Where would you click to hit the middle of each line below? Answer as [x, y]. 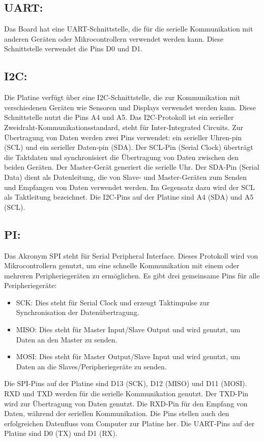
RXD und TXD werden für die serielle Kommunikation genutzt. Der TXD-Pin [126, 393]
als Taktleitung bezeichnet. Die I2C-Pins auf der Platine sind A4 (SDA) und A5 [129, 197]
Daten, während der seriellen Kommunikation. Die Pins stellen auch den [117, 413]
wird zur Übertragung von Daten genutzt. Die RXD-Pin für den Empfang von [126, 403]
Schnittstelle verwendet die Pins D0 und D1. [74, 49]
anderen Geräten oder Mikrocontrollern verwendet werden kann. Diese [114, 38]
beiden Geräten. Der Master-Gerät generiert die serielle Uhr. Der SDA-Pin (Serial [132, 167]
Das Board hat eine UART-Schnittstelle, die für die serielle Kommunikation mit [129, 29]
